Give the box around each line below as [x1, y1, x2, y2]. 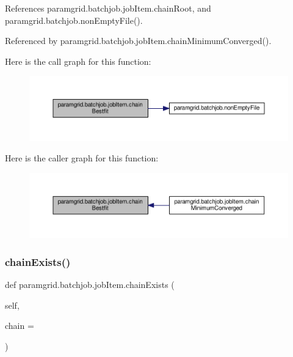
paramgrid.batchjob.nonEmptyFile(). [5, 13, 143, 26]
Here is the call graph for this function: [5, 54, 151, 67]
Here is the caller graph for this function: [5, 152, 159, 164]
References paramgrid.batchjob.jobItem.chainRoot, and [5, 2, 211, 14]
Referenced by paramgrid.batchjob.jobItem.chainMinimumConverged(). [5, 34, 272, 47]
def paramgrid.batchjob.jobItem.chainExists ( [5, 278, 175, 291]
